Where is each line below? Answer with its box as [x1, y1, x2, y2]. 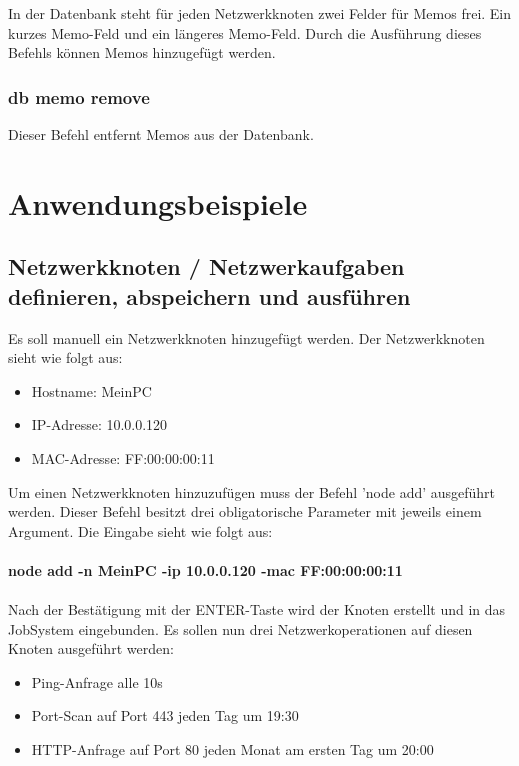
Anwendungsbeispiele [8, 182, 308, 223]
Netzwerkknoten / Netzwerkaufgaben [8, 251, 405, 282]
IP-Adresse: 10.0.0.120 [31, 414, 168, 435]
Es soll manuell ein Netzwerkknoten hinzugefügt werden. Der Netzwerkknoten [8, 327, 485, 348]
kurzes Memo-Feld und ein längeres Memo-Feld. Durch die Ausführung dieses [8, 22, 482, 43]
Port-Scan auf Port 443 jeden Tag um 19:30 [31, 705, 299, 726]
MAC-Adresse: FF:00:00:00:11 [31, 447, 215, 468]
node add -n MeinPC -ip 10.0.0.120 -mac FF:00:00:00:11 [8, 559, 403, 580]
